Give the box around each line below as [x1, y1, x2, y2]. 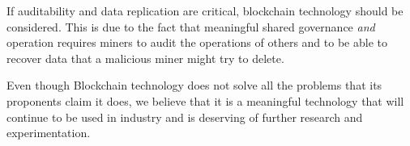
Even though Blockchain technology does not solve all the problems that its [6, 77, 382, 94]
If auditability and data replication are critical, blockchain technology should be [6, 2, 404, 19]
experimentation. [6, 124, 91, 141]
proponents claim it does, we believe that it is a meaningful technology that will [6, 92, 404, 109]
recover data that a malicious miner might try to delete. [6, 49, 284, 66]
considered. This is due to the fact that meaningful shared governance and [6, 18, 375, 35]
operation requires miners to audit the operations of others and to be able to [6, 34, 387, 51]
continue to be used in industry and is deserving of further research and [6, 108, 363, 125]
